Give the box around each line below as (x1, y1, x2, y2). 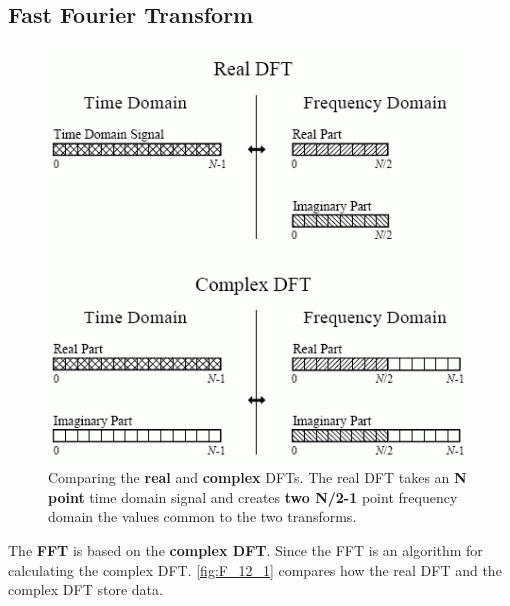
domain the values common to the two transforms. (48, 506, 357, 527)
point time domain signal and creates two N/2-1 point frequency (48, 486, 458, 507)
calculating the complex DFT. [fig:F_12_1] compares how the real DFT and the (8, 559, 502, 580)
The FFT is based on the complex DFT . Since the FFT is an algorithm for (8, 540, 483, 561)
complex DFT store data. (8, 579, 163, 600)
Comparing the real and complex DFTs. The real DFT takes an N (48, 467, 467, 488)
